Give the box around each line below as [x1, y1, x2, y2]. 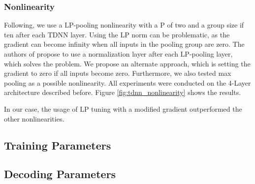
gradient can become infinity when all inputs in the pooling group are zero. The [4, 39, 245, 49]
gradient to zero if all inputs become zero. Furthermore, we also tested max [4, 68, 231, 78]
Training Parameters [4, 137, 111, 153]
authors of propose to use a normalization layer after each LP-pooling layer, [4, 49, 233, 59]
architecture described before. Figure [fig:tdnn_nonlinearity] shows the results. [4, 87, 241, 97]
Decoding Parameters [4, 166, 116, 182]
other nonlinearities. [4, 113, 64, 123]
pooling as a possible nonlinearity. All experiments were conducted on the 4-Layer [4, 77, 251, 88]
